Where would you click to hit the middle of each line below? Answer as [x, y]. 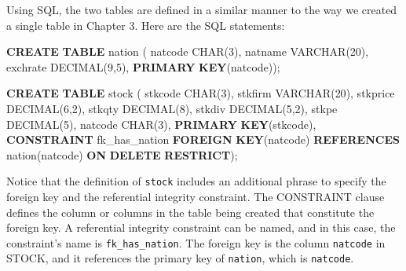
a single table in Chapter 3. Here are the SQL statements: [146, 25]
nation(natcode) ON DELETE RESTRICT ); [122, 154]
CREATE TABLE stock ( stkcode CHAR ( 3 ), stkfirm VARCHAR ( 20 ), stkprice [201, 93]
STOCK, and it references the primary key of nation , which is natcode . [180, 258]
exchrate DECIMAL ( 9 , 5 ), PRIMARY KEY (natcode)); [143, 66]
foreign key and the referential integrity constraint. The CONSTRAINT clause [196, 196]
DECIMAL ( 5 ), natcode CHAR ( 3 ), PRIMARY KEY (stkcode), [161, 124]
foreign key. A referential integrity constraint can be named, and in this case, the [201, 227]
